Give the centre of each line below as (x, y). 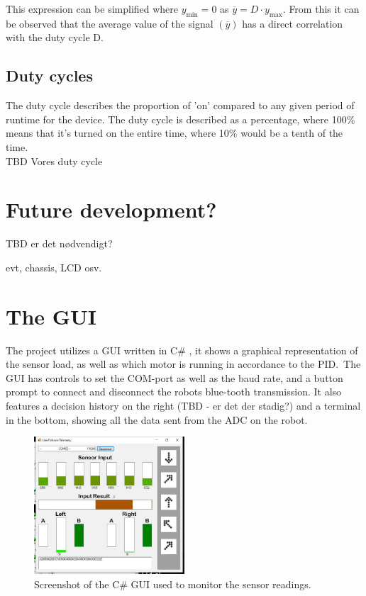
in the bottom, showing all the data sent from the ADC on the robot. (157, 419)
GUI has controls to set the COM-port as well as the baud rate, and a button (174, 377)
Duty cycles (49, 75)
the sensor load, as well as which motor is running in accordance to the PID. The (183, 364)
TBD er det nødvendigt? (59, 243)
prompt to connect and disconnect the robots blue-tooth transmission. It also (174, 392)
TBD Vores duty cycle (54, 161)
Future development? (111, 209)
